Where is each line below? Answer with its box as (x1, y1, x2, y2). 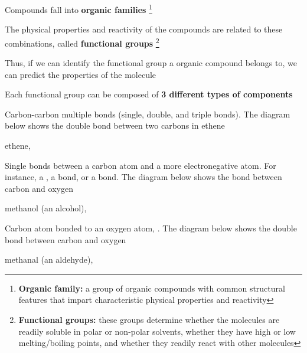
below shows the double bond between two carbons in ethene (5, 119, 225, 132)
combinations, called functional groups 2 (5, 35, 159, 49)
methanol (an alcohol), (5, 202, 87, 214)
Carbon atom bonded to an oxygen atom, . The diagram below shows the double (5, 222, 297, 234)
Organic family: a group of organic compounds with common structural (18, 282, 285, 294)
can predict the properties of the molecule (5, 68, 156, 80)
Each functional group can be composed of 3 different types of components (5, 88, 293, 100)
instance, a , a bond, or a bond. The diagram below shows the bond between (5, 171, 282, 183)
